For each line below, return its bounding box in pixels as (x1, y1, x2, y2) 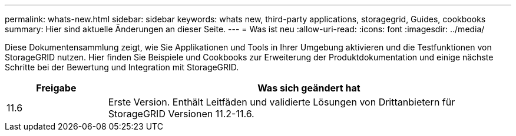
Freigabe (36, 82, 77, 94)
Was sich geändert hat (257, 82, 360, 94)
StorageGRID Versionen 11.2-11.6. (108, 108, 254, 120)
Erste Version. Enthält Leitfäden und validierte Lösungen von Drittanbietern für (108, 96, 455, 108)
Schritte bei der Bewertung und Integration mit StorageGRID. (5, 62, 239, 72)
